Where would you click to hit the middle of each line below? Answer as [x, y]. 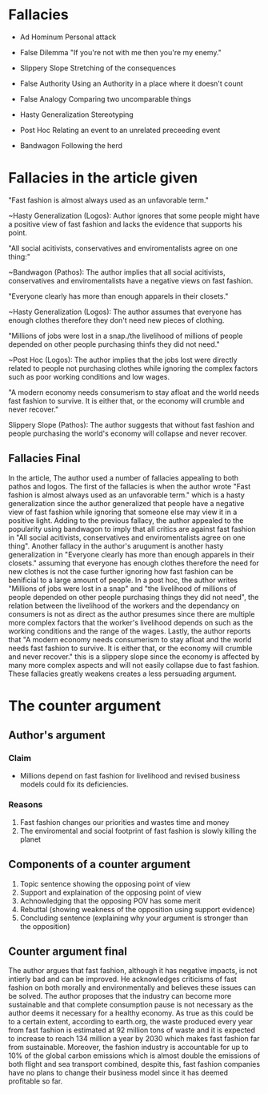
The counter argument [85, 706]
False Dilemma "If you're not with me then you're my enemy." [121, 52]
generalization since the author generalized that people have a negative [126, 503]
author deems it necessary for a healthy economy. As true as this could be [131, 1013]
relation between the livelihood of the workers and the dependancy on [124, 605]
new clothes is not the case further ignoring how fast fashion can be [121, 571]
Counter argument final [68, 952]
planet [30, 839]
